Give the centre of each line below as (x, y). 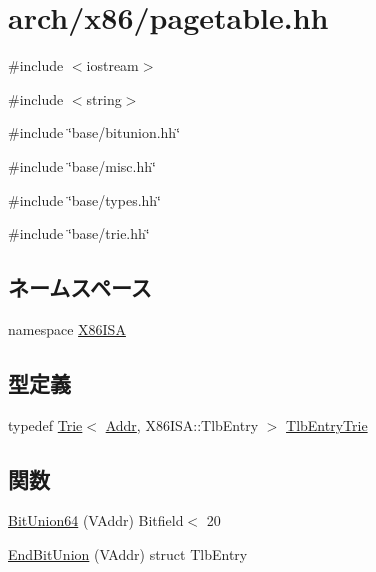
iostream (112, 65)
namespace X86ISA (67, 328)
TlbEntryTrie (327, 424)
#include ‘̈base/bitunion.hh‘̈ (94, 132)
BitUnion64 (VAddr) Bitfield (96, 520)
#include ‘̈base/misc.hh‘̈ (82, 165)
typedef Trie (45, 424)
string (104, 98)
